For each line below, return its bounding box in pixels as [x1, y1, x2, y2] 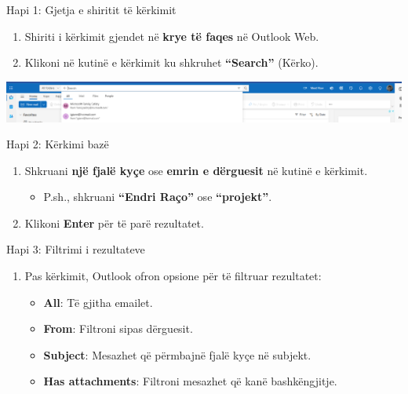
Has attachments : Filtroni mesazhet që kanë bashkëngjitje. [43, 373, 337, 389]
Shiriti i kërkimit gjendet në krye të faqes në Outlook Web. [24, 27, 319, 44]
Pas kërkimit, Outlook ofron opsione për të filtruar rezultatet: [24, 268, 322, 284]
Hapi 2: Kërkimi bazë [6, 136, 109, 152]
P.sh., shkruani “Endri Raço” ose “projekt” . [43, 188, 272, 205]
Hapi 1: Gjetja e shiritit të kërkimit [6, 2, 177, 17]
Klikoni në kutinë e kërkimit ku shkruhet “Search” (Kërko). [24, 54, 319, 71]
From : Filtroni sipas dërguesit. [43, 320, 193, 337]
